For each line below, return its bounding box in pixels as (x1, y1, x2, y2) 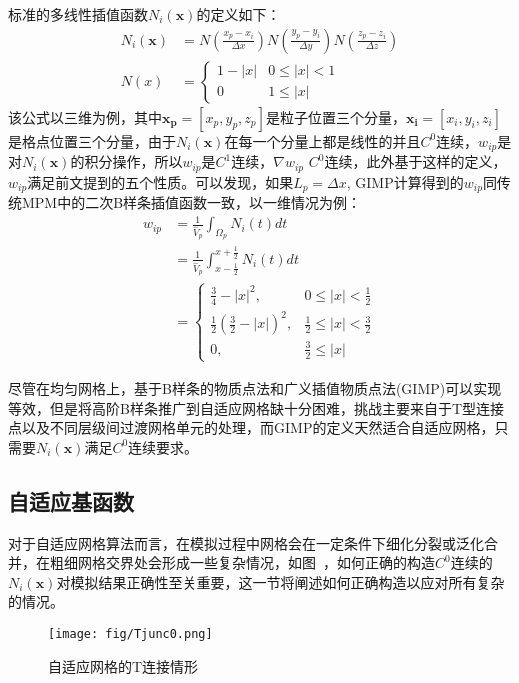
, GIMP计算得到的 (346, 171, 464, 192)
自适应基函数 (8, 485, 134, 516)
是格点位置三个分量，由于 (8, 130, 176, 151)
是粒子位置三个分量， (265, 106, 406, 127)
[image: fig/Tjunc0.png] (48, 626, 213, 641)
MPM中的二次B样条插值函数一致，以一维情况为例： (21, 192, 362, 213)
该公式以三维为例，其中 (8, 106, 162, 127)
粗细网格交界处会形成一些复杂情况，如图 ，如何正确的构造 (49, 552, 435, 573)
